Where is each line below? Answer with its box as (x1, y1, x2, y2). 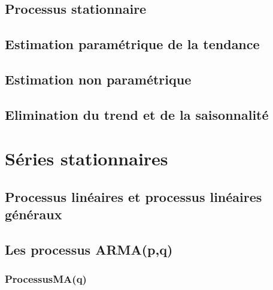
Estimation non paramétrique (5, 70, 192, 88)
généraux (5, 205, 62, 223)
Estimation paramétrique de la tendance (5, 35, 260, 53)
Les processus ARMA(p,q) (5, 240, 173, 259)
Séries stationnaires (5, 146, 168, 171)
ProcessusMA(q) (5, 271, 87, 286)
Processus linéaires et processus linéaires (5, 187, 262, 206)
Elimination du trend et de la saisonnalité (5, 105, 269, 123)
